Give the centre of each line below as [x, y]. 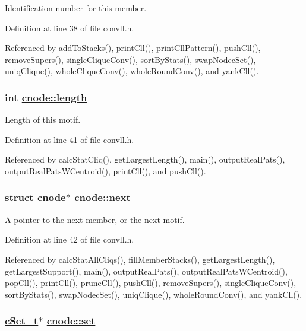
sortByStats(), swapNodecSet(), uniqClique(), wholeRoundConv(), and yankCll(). [154, 294]
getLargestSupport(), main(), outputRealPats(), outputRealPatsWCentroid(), [146, 271]
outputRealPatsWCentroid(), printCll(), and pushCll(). [105, 171]
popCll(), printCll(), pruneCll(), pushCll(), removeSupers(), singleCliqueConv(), [151, 283]
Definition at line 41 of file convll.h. [70, 139]
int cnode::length [46, 97]
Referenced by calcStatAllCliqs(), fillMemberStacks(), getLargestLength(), [140, 259]
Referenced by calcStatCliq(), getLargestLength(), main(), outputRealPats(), [145, 159]
